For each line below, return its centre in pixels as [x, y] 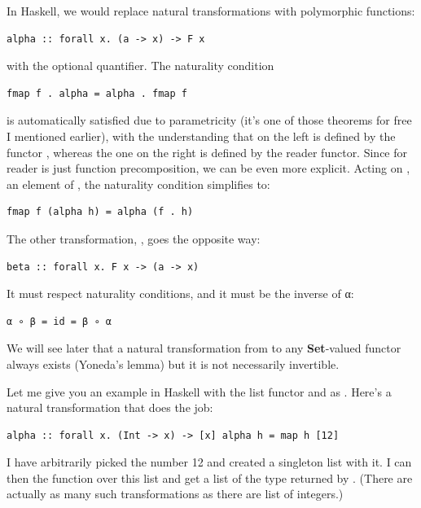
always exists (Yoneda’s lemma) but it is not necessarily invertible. [173, 363]
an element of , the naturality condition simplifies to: [138, 184]
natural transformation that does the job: [110, 407]
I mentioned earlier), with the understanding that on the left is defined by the [201, 136]
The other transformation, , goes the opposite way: [134, 238]
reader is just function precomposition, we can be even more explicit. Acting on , [208, 168]
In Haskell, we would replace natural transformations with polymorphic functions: [211, 11]
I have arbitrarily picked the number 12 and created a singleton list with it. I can [209, 462]
